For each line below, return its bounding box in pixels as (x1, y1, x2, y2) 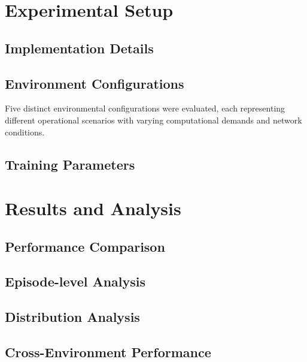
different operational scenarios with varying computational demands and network (5, 113, 302, 126)
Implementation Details (5, 38, 154, 57)
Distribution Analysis (5, 307, 140, 326)
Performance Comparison (5, 237, 165, 255)
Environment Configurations (5, 74, 184, 92)
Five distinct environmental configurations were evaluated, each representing (5, 102, 285, 114)
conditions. (5, 125, 45, 138)
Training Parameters (5, 155, 135, 173)
